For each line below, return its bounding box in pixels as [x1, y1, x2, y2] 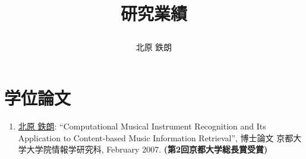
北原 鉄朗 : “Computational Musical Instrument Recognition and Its [18, 119, 266, 132]
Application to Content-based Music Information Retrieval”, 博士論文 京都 [18, 131, 294, 144]
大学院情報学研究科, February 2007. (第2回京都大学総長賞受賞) [26, 143, 268, 155]
